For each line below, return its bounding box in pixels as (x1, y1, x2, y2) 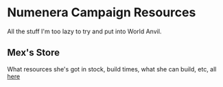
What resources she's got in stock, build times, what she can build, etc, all (7, 65, 217, 73)
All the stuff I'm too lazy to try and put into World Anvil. (7, 27, 162, 35)
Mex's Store (7, 47, 60, 58)
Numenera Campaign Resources (7, 5, 196, 20)
